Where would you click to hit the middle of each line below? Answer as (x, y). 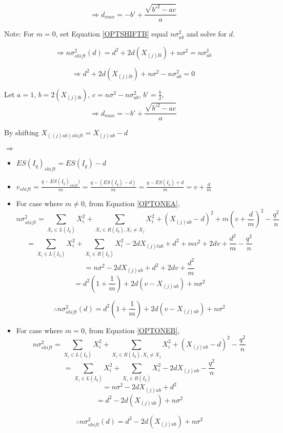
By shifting (22, 132)
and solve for (207, 34)
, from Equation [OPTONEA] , (132, 203)
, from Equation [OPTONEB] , (132, 330)
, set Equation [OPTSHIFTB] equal (112, 34)
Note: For (19, 34)
